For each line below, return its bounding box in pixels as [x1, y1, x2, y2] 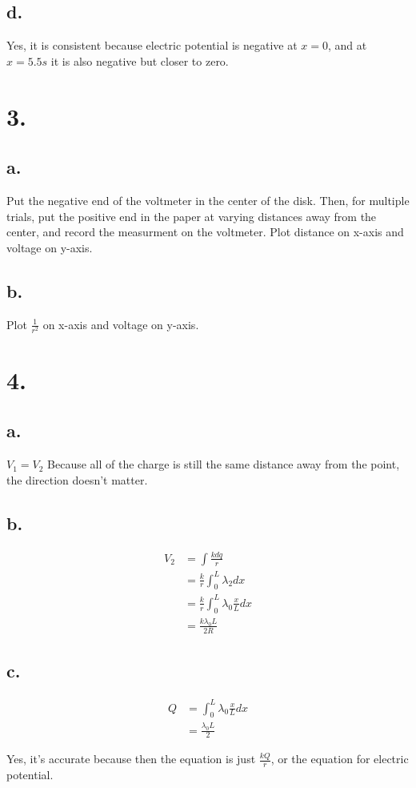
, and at [328, 37, 367, 54]
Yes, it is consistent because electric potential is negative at [6, 37, 298, 54]
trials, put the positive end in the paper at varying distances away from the [6, 207, 377, 224]
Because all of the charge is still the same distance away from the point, [47, 456, 400, 472]
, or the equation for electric [270, 750, 409, 767]
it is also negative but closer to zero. [50, 52, 229, 69]
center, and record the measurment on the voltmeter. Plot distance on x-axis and [6, 223, 404, 240]
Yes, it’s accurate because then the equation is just [6, 750, 256, 767]
